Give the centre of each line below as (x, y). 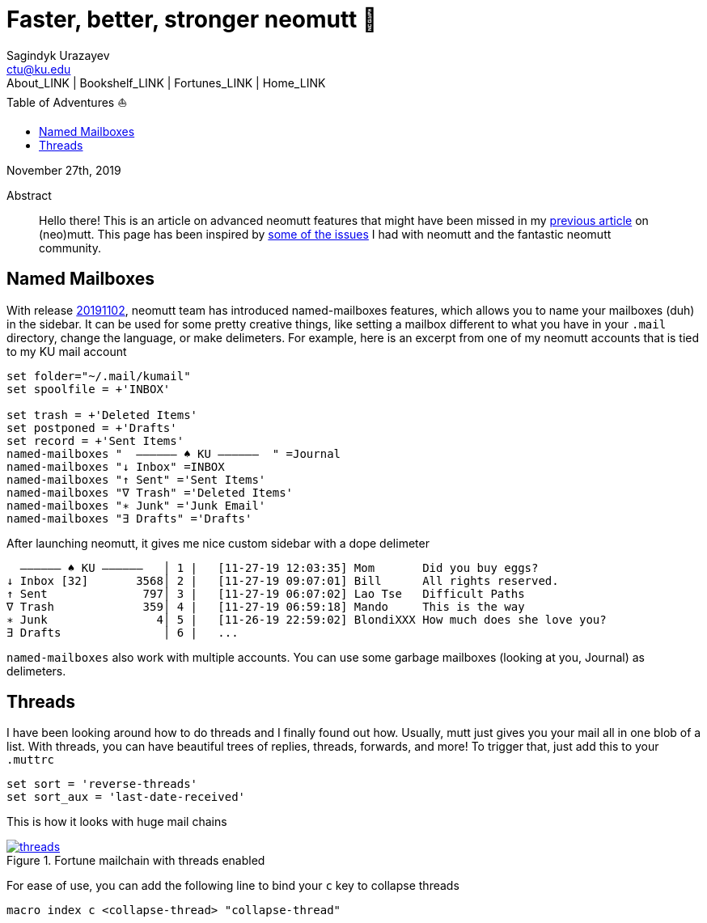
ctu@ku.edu (39, 69)
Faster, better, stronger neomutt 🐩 (192, 19)
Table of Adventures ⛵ (67, 102)
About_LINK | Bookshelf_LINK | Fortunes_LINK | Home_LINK (166, 83)
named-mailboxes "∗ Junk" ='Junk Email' (136, 505)
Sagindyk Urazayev (58, 55)
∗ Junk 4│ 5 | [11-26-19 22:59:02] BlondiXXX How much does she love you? (307, 619)
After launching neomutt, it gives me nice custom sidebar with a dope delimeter (218, 543)
